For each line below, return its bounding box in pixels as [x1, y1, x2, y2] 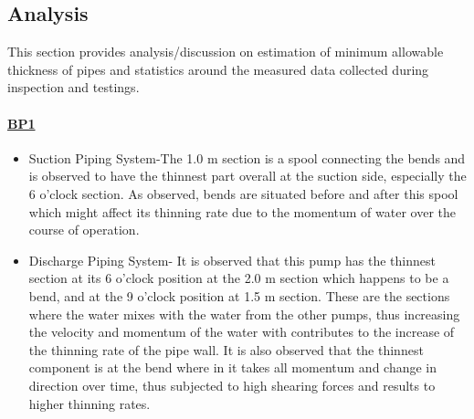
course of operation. [28, 220, 140, 239]
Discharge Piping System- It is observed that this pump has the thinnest [28, 250, 436, 269]
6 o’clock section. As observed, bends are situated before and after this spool [28, 183, 458, 203]
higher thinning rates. [28, 393, 151, 413]
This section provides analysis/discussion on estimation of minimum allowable [7, 42, 444, 61]
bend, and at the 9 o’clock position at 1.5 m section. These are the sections [28, 286, 450, 305]
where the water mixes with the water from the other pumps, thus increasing [28, 304, 460, 323]
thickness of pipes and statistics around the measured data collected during [7, 59, 429, 79]
